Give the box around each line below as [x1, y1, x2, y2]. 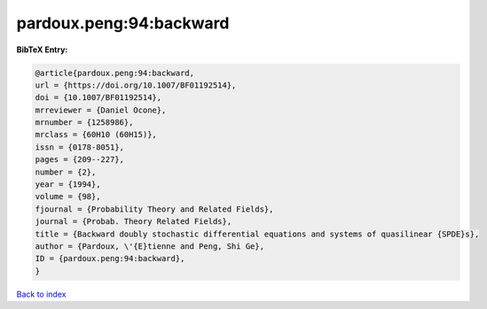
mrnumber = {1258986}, [35, 118, 134, 127]
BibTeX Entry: [16, 44, 68, 55]
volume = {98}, [35, 191, 101, 202]
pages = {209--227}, [35, 155, 124, 165]
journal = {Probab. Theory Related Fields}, [35, 217, 232, 227]
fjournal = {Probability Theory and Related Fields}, [35, 204, 274, 214]
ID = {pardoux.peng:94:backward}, [35, 253, 185, 264]
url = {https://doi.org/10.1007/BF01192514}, [35, 80, 237, 90]
